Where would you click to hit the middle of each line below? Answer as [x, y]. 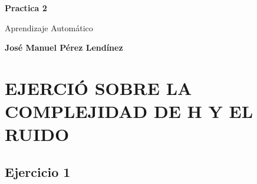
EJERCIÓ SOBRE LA [98, 88]
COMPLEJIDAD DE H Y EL [129, 111]
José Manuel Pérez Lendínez [64, 47]
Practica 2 [26, 8]
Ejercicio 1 [38, 171]
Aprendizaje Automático [49, 27]
